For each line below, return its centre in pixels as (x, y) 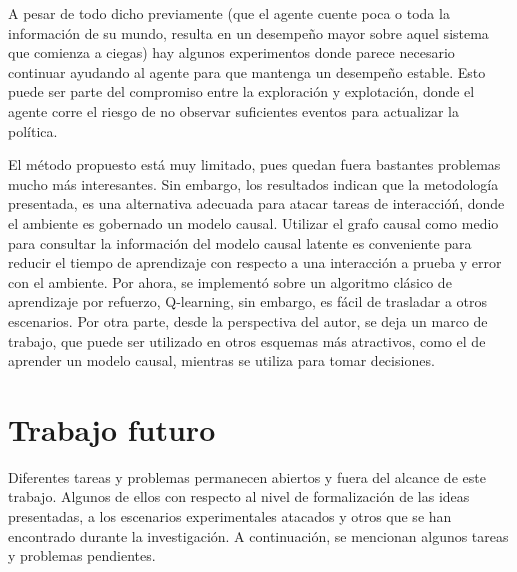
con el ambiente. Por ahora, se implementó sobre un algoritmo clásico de (230, 281)
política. (33, 130)
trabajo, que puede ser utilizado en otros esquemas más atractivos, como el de (247, 340)
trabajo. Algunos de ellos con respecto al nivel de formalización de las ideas (239, 496)
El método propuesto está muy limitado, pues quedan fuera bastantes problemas (254, 164)
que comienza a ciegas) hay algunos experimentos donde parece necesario (231, 52)
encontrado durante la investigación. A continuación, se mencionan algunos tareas (258, 535)
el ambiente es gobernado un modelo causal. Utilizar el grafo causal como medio (253, 222)
